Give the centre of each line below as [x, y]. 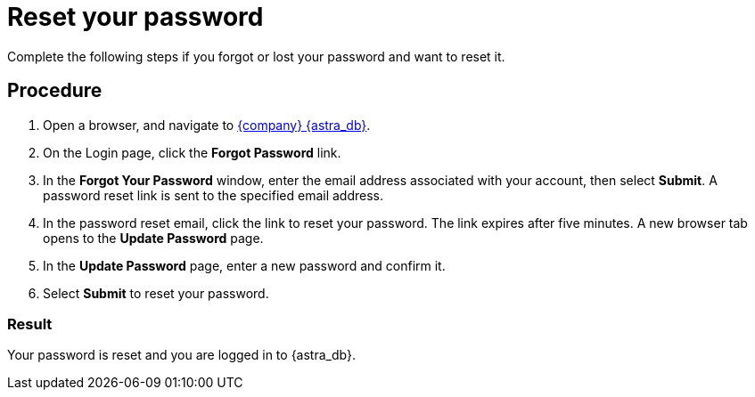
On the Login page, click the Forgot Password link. [192, 152]
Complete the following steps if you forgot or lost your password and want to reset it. [256, 56]
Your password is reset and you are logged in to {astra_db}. [181, 355]
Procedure [55, 91]
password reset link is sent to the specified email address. [213, 195]
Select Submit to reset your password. [156, 293]
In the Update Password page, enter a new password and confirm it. [244, 265]
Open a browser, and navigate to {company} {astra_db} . [207, 125]
